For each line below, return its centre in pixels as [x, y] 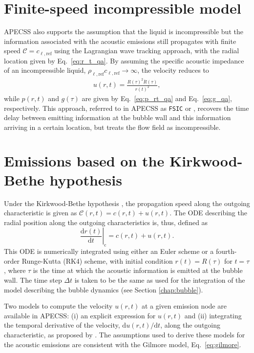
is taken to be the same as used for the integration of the [160, 280]
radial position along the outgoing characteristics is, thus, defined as [106, 222]
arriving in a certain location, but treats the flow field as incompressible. [112, 127]
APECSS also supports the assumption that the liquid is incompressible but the [124, 31]
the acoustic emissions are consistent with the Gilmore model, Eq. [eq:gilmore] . [123, 344]
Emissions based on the [84, 160]
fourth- [226, 251]
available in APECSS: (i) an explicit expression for [80, 315]
